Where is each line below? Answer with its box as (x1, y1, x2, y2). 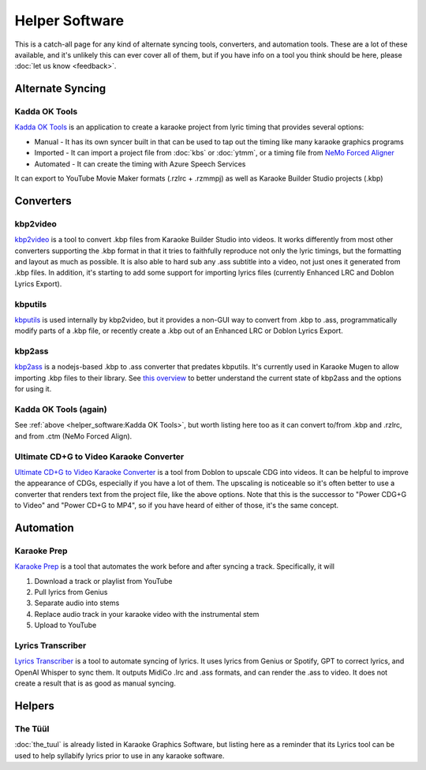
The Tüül (14, 723, 50, 734)
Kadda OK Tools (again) (14, 403, 107, 414)
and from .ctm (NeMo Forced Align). (14, 431, 133, 441)
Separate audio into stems (34, 598, 120, 607)
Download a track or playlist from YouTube (34, 576, 173, 585)
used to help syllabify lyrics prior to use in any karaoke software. (14, 750, 225, 761)
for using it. (14, 384, 52, 394)
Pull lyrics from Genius (34, 588, 108, 596)
